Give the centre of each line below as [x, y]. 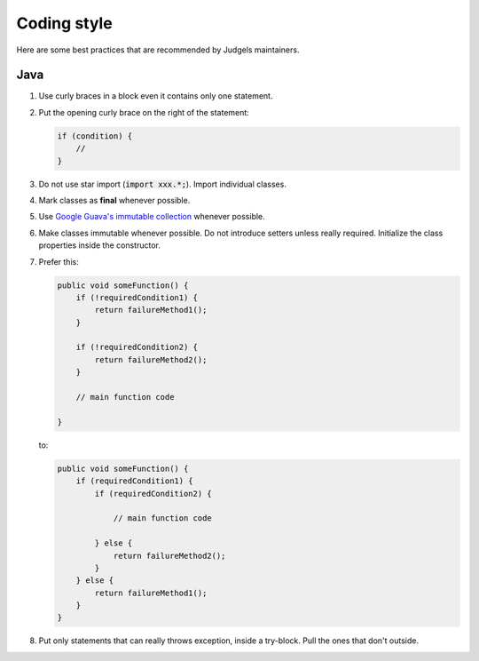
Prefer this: [59, 261]
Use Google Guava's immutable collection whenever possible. [152, 217]
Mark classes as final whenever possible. [114, 200]
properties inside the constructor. [100, 245]
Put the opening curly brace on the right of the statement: [144, 112]
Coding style [64, 23]
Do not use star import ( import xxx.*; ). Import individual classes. [163, 184]
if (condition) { [95, 136]
